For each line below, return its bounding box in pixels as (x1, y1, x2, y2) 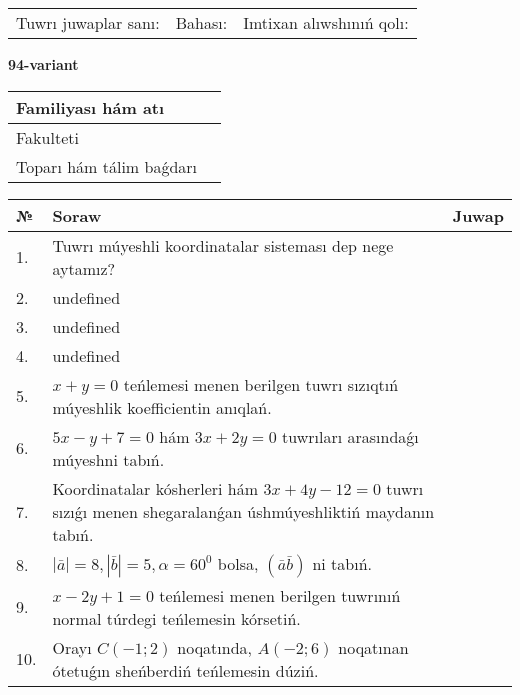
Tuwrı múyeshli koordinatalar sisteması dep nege (52, 233, 394, 257)
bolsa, (217, 551, 259, 575)
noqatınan (338, 635, 409, 659)
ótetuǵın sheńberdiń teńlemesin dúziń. (52, 658, 319, 682)
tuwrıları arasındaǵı (282, 424, 419, 448)
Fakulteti (16, 125, 79, 149)
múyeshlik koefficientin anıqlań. (52, 395, 272, 419)
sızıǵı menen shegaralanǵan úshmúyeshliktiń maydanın (52, 499, 435, 523)
